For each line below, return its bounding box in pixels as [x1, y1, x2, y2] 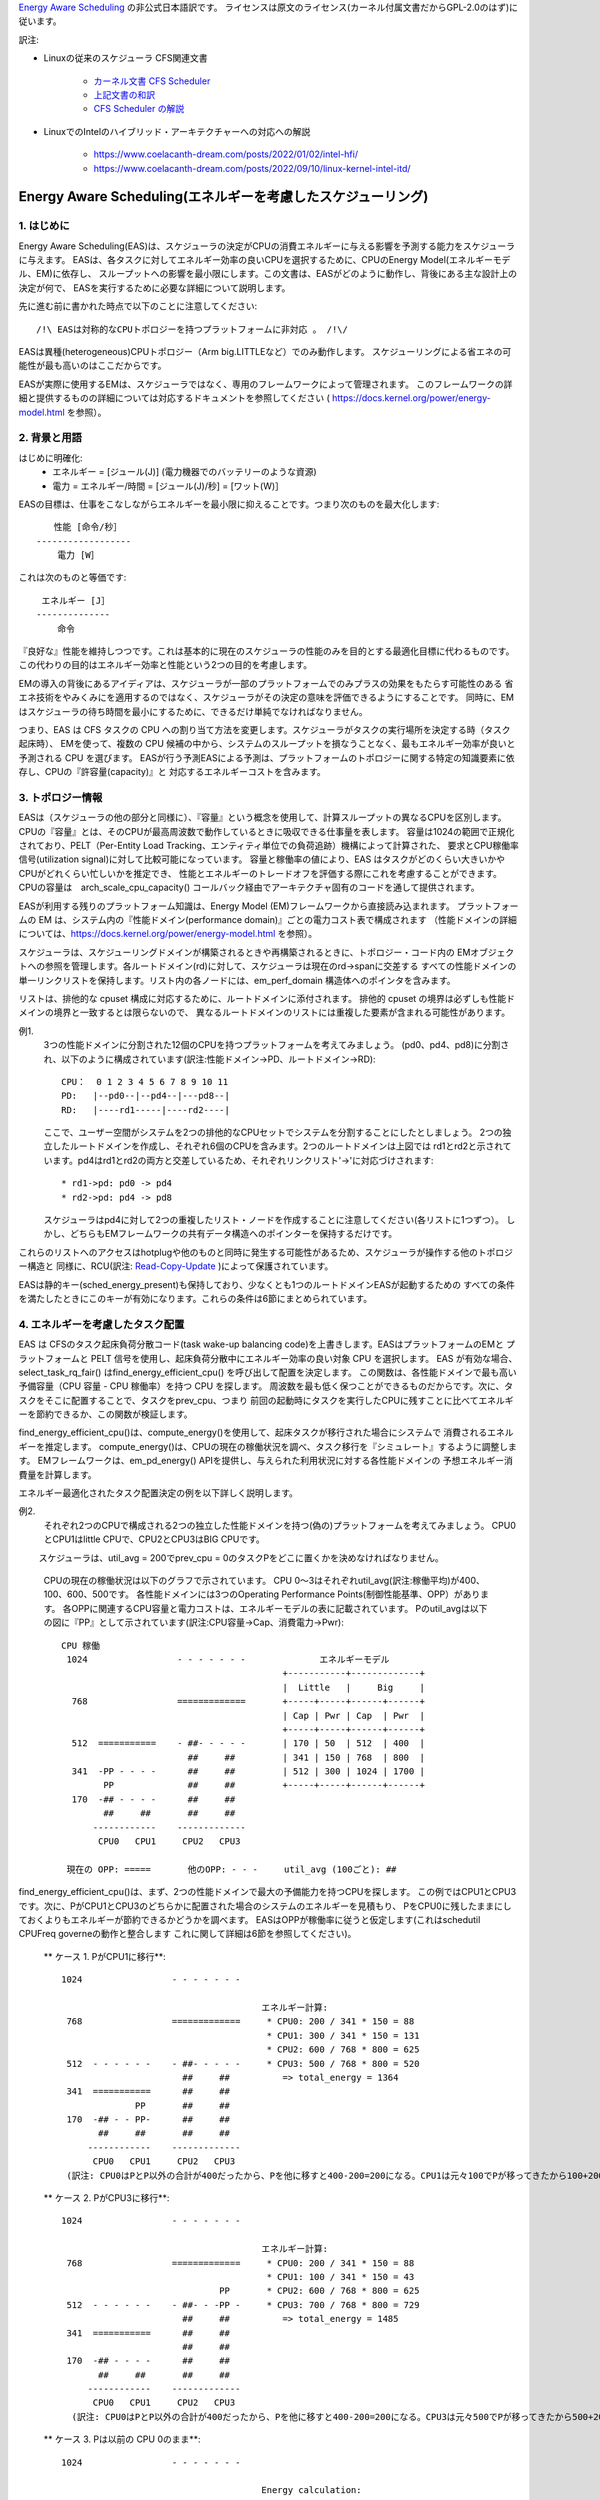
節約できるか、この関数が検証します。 [35, 1408, 194, 1420]
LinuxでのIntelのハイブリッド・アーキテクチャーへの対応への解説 [43, 125, 311, 137]
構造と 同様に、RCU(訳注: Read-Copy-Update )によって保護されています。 [26, 1260, 334, 1272]
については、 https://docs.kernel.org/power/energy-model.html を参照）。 [18, 928, 318, 940]
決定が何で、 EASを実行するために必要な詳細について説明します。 [18, 281, 291, 294]
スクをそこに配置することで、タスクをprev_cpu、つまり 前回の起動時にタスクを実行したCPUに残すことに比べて [18, 1394, 479, 1406]
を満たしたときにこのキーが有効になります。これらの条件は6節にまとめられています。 [18, 1293, 373, 1304]
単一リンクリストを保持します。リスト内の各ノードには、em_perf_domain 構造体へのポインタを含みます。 [18, 974, 456, 986]
